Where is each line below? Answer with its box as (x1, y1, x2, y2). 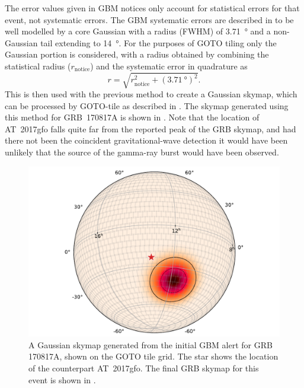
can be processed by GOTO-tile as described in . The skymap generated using (5, 99, 289, 112)
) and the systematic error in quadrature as (90, 59, 248, 72)
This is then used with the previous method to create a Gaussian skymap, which (5, 88, 297, 100)
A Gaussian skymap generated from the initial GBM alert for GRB (28, 338, 273, 351)
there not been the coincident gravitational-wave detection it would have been (5, 134, 288, 147)
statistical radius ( (5, 59, 71, 72)
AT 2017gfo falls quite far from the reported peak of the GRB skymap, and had (5, 122, 296, 135)
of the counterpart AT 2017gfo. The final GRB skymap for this (28, 361, 259, 374)
